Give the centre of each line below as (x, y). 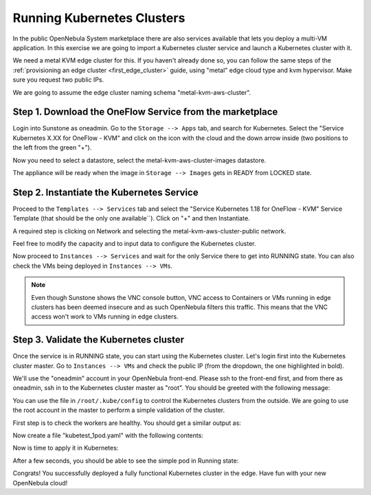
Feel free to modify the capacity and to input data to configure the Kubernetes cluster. (134, 244)
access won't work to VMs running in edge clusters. (105, 316)
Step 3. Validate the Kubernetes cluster (99, 340)
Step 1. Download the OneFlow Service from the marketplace (145, 112)
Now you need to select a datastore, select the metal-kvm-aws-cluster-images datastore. (139, 160)
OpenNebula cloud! (40, 483)
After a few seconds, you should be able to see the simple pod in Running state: (126, 461)
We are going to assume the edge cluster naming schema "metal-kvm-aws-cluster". (132, 92)
